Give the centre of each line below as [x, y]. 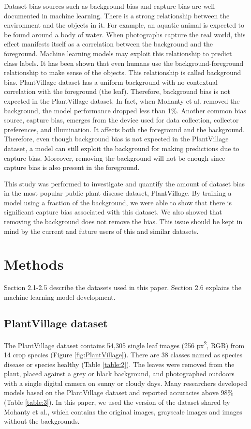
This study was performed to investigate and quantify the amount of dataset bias [124, 183]
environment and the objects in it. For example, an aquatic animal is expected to [124, 25]
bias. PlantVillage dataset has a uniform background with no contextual [111, 82]
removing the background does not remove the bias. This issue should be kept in [123, 222]
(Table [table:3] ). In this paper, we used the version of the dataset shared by [117, 402]
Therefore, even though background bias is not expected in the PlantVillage [116, 139]
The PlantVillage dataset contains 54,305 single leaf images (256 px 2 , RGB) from [124, 344]
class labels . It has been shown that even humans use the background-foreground [124, 63]
